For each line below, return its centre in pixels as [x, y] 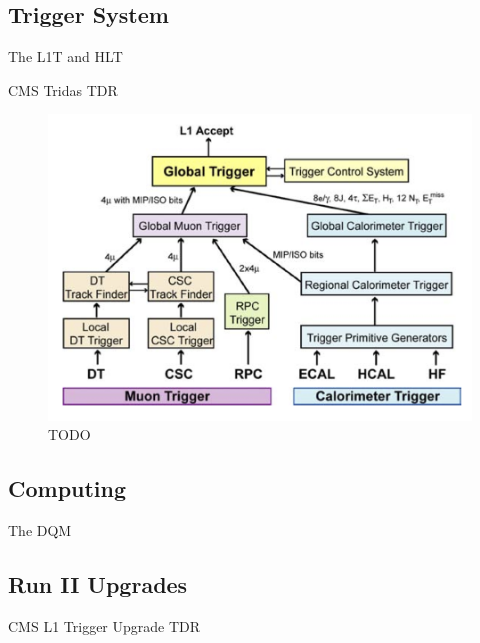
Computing [67, 488]
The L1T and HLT [65, 56]
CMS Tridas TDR [63, 89]
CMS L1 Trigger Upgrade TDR [104, 625]
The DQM [40, 530]
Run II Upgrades [98, 584]
